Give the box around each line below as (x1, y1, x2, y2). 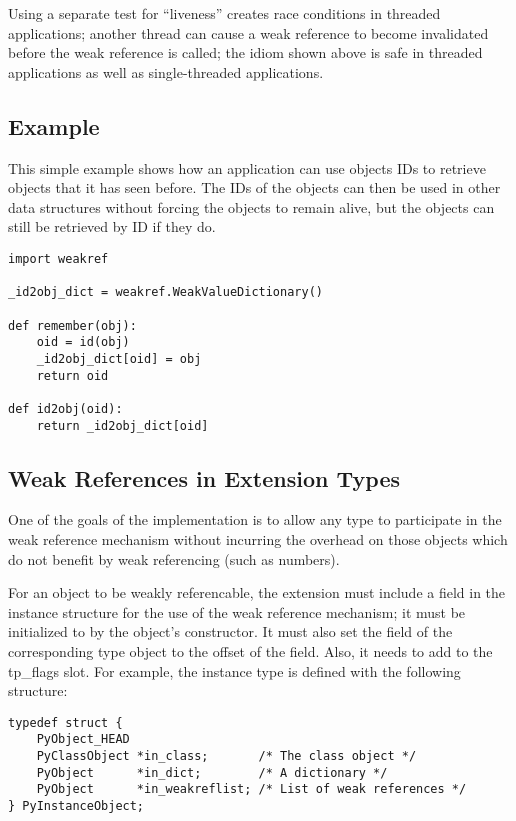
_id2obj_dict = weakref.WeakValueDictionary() (8, 285, 323, 300)
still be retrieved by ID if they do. (8, 216, 216, 237)
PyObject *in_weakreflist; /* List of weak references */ (36, 782, 467, 797)
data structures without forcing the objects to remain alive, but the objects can (8, 196, 495, 217)
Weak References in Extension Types (8, 462, 400, 493)
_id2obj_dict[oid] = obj (36, 351, 202, 366)
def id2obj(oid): (8, 401, 123, 416)
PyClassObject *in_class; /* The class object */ (36, 749, 417, 764)
